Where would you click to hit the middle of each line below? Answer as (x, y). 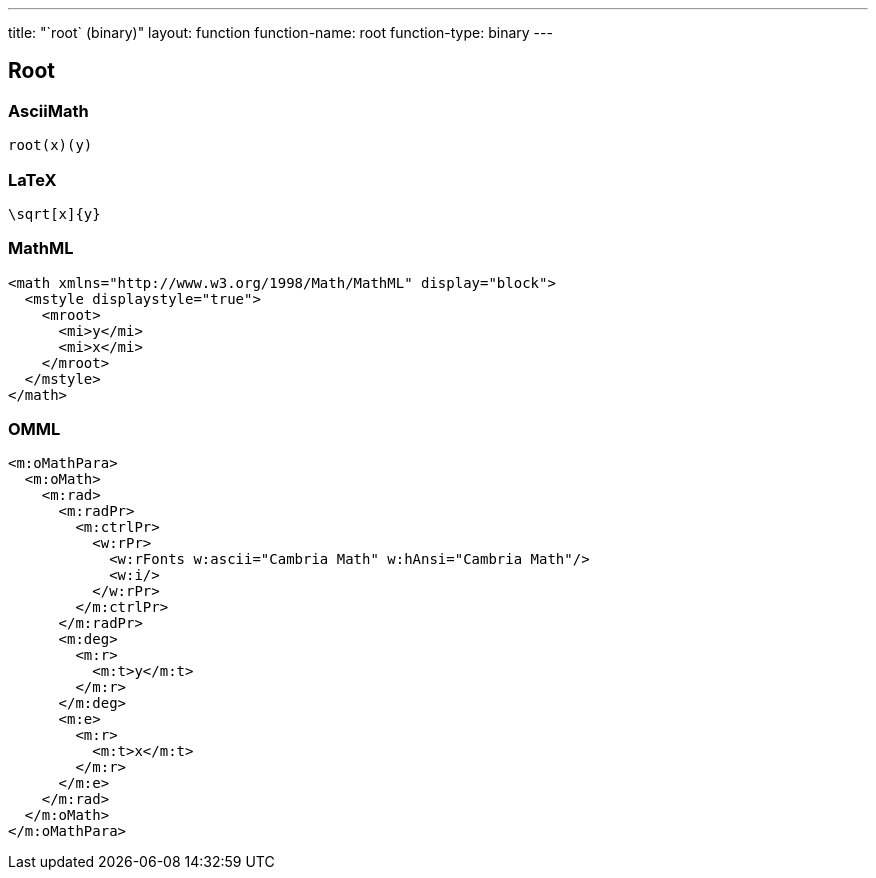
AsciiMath (48, 110)
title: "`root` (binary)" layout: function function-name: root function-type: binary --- (280, 32)
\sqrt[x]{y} (54, 213)
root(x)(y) (50, 145)
